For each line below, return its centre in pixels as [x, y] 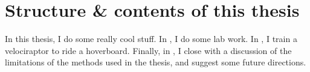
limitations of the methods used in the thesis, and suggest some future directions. [156, 62]
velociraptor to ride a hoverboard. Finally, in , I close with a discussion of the [148, 50]
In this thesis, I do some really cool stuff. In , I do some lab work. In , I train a [151, 39]
